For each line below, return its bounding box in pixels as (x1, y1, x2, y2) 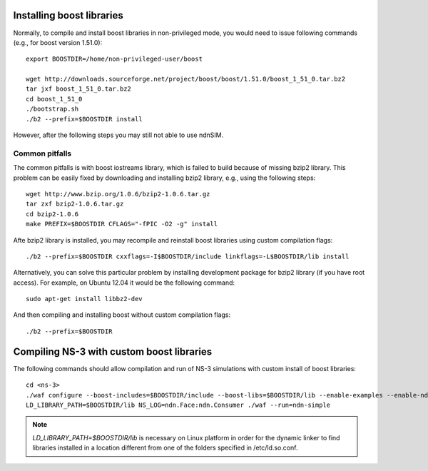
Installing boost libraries (13, 9, 124, 21)
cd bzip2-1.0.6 (26, 210, 79, 218)
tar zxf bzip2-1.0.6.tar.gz (26, 200, 124, 208)
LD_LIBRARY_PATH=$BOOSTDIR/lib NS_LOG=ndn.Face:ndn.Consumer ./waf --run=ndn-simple (26, 400, 331, 409)
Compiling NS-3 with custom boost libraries (13, 345, 213, 358)
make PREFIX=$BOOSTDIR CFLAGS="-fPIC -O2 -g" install (26, 220, 218, 228)
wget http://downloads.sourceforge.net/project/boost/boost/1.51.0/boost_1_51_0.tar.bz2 (26, 75, 346, 83)
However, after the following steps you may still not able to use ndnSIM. (13, 131, 224, 139)
